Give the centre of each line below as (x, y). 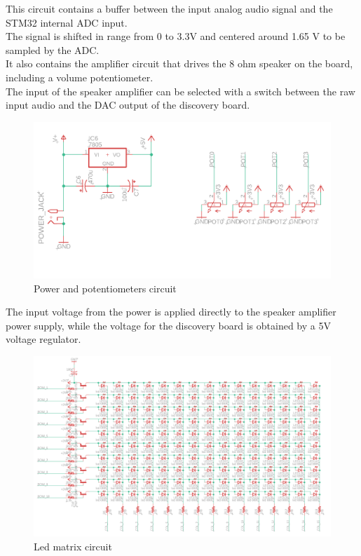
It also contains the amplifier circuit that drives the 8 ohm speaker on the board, (179, 63)
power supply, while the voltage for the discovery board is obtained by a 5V (168, 325)
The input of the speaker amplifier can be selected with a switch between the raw (180, 91)
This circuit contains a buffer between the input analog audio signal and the (169, 8)
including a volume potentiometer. (80, 77)
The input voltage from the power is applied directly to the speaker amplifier (171, 312)
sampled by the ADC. (53, 49)
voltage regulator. (43, 339)
